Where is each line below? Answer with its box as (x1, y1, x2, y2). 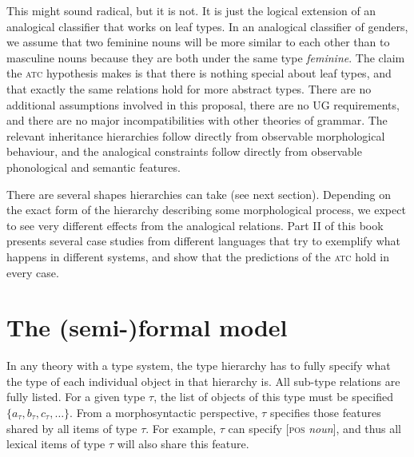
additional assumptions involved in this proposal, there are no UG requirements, (6, 96, 400, 113)
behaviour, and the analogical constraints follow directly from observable (6, 143, 362, 160)
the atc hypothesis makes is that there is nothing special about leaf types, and (6, 65, 392, 81)
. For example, (145, 419, 217, 436)
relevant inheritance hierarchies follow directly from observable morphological (6, 127, 385, 144)
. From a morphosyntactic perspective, (70, 404, 258, 420)
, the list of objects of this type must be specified (153, 388, 393, 405)
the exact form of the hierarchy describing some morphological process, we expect (6, 201, 406, 218)
